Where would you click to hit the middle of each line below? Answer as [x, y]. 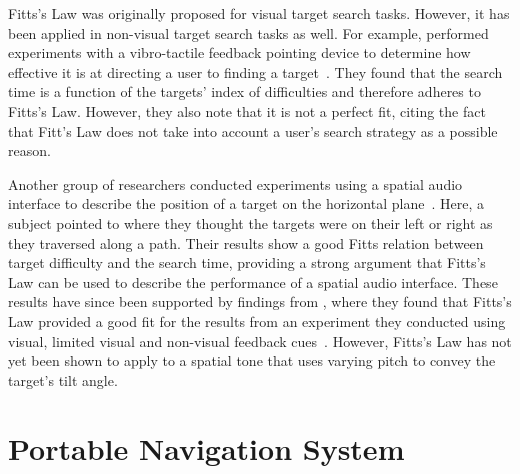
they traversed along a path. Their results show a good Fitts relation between [246, 242]
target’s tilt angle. [63, 379]
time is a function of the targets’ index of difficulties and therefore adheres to [244, 91]
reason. [29, 150]
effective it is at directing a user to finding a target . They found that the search [255, 71]
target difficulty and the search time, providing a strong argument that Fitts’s [247, 262]
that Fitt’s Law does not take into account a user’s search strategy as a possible [253, 130]
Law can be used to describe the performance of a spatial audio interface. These [253, 281]
